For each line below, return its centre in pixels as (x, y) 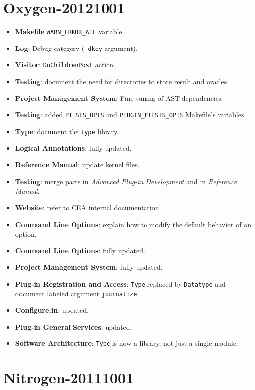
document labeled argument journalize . (77, 293)
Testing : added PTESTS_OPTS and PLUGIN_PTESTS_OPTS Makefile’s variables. (130, 115)
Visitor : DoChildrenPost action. (65, 65)
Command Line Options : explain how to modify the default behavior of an (133, 224)
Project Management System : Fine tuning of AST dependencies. (119, 98)
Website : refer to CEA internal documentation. (88, 207)
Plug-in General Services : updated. (73, 326)
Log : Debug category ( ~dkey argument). (76, 48)
